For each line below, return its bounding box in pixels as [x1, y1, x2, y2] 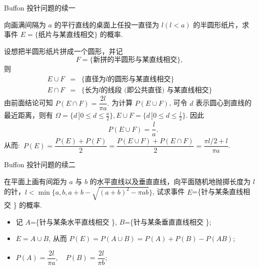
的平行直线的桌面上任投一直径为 [54, 19, 159, 29]
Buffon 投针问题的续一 [4, 2, 76, 12]
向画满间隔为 [4, 19, 46, 29]
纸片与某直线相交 [38, 31, 94, 39]
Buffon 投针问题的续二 [4, 159, 76, 170]
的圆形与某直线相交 [108, 75, 171, 83]
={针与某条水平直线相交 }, [30, 216, 117, 227]
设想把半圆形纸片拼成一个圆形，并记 [4, 45, 123, 56]
